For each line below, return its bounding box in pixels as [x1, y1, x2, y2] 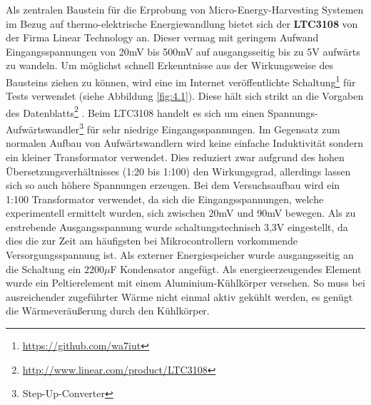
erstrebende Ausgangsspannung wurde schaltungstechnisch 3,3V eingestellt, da [6, 219, 348, 234]
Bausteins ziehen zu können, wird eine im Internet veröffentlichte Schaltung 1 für [6, 72, 356, 89]
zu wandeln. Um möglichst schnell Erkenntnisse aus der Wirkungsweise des [6, 58, 334, 73]
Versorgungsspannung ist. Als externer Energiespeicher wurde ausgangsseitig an [6, 247, 354, 262]
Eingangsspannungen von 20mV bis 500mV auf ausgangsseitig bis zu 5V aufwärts [6, 43, 360, 58]
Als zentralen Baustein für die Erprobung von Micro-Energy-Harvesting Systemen [6, 2, 364, 16]
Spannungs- [268, 105, 318, 120]
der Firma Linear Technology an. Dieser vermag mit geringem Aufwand [6, 30, 319, 45]
